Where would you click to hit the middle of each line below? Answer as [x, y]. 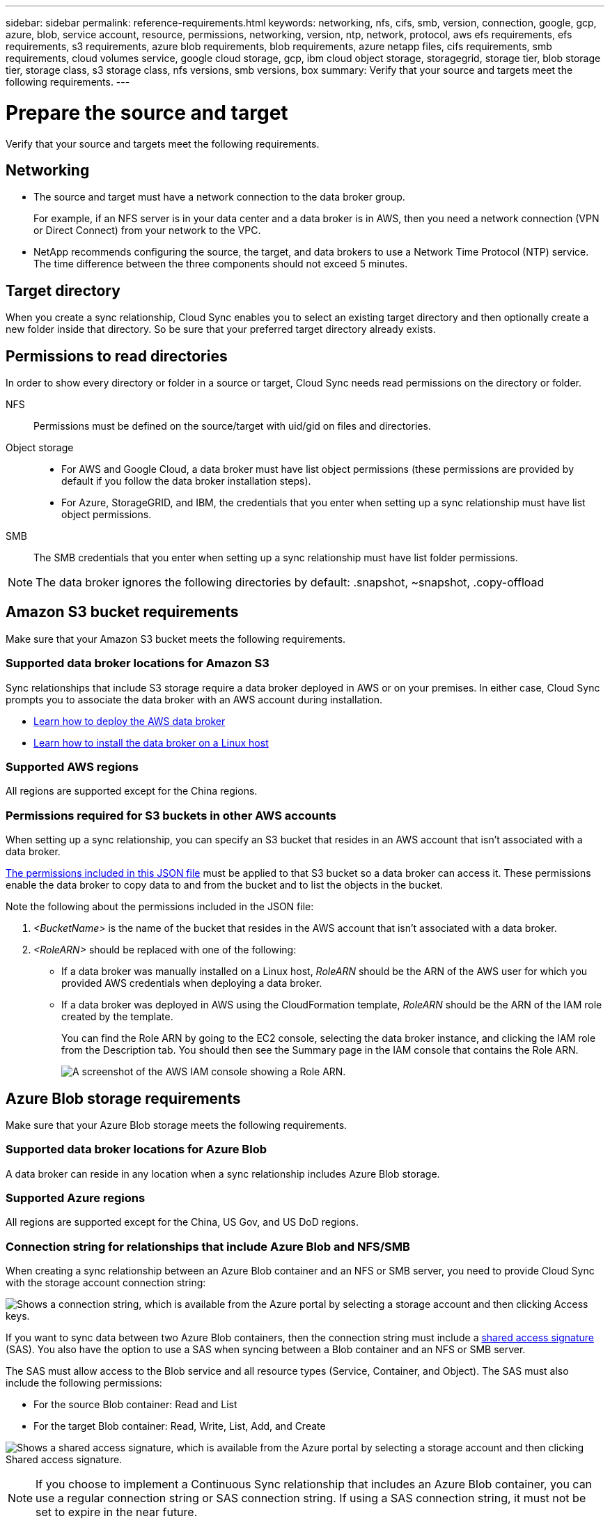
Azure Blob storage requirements [123, 1098]
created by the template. [117, 1017]
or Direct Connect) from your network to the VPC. [147, 231]
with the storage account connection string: [106, 1283]
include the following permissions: [84, 1383]
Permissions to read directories [117, 356]
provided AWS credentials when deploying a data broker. [192, 983]
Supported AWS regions [72, 767]
